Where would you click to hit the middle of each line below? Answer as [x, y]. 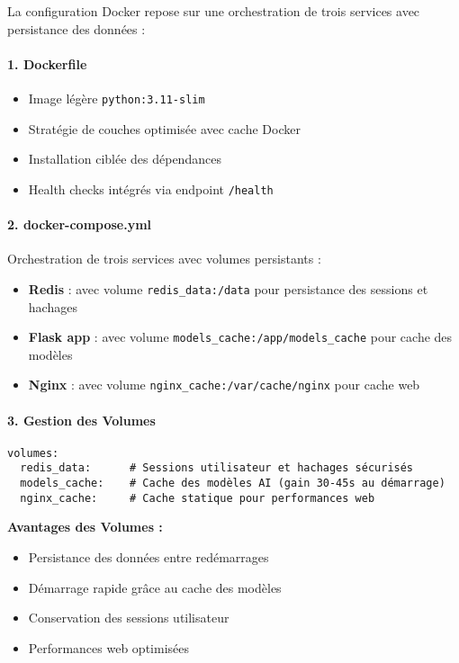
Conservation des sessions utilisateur [129, 618]
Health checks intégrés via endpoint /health [151, 188]
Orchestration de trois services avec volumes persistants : [164, 259]
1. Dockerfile [47, 63]
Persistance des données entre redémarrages [148, 557]
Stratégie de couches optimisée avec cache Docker [164, 128]
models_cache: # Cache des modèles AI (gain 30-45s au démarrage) [233, 484]
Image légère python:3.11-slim [117, 98]
